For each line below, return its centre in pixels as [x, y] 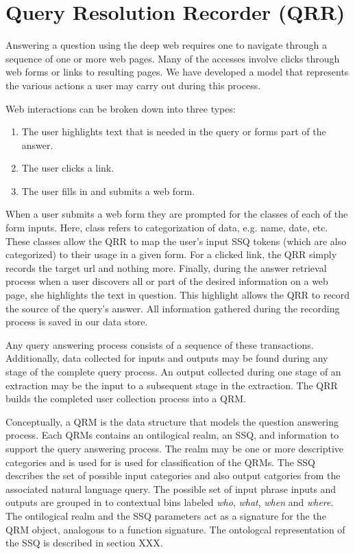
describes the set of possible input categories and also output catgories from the [173, 475]
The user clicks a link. [68, 168]
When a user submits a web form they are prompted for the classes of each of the [177, 214]
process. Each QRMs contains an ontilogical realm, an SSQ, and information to [172, 435]
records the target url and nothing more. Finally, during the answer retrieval [166, 267]
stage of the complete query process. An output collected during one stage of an [173, 371]
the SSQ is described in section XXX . [84, 543]
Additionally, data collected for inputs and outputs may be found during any [167, 358]
